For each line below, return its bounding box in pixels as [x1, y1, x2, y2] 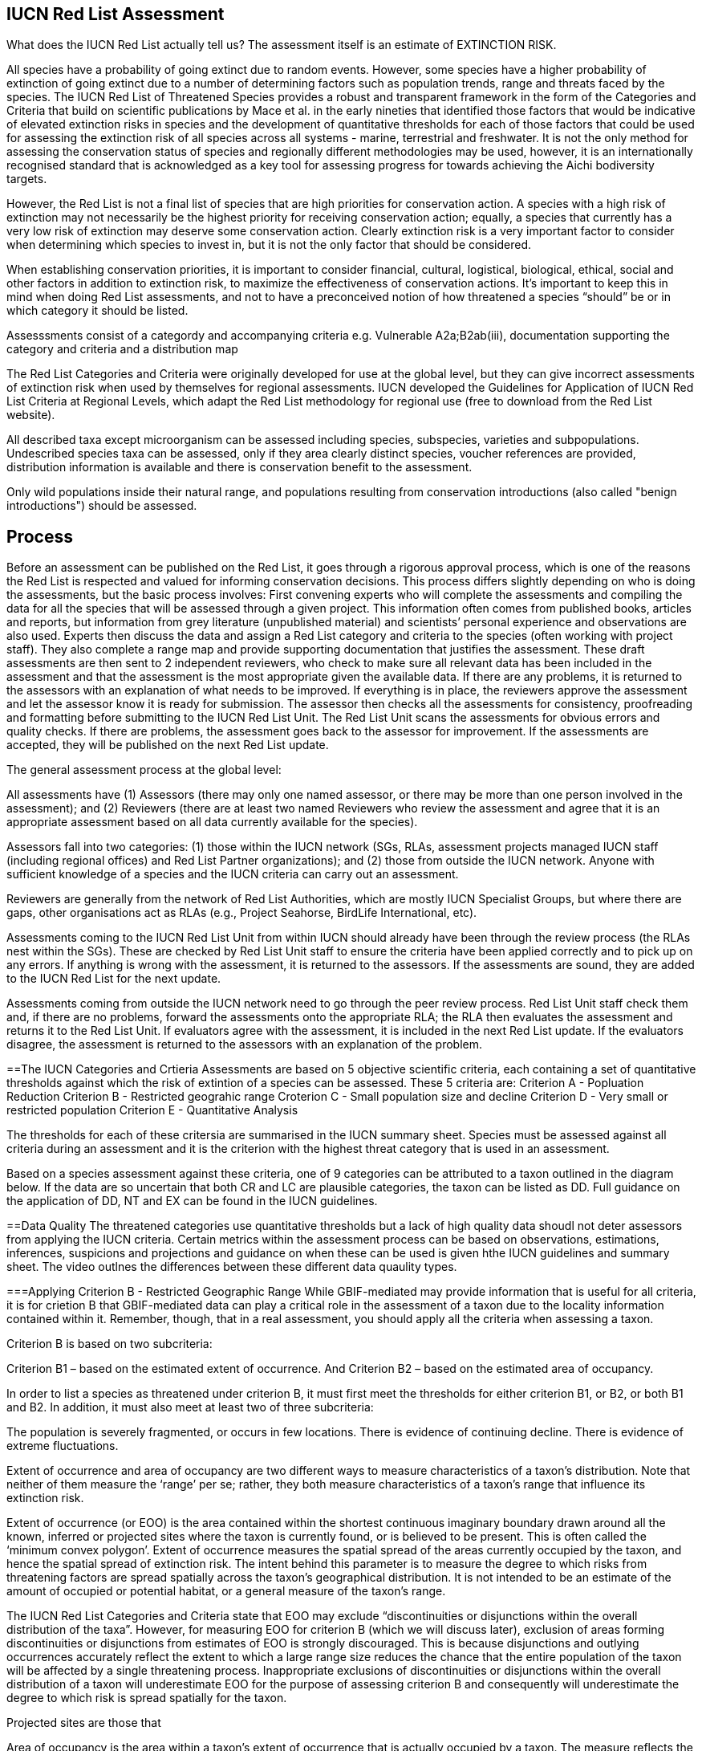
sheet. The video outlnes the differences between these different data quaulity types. [6, 1260, 457, 1274]
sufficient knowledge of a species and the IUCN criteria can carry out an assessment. [6, 867, 459, 882]
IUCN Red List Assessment [6, 4, 225, 24]
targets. [6, 172, 47, 186]
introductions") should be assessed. [6, 499, 197, 513]
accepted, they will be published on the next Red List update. [6, 738, 329, 752]
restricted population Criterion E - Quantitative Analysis [6, 1103, 298, 1118]
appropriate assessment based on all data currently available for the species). [6, 815, 418, 829]
